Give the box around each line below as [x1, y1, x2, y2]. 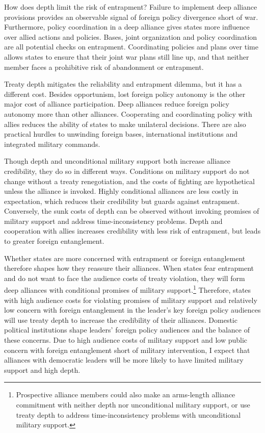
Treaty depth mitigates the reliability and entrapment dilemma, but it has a [4, 79, 242, 89]
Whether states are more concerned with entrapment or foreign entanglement [4, 252, 246, 263]
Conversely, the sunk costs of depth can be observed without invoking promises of [4, 206, 259, 216]
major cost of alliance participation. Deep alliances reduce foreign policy [4, 98, 229, 109]
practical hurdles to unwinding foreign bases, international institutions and [4, 129, 237, 139]
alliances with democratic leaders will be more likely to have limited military [4, 354, 244, 365]
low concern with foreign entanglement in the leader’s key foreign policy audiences [4, 304, 261, 315]
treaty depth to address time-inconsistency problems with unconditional [16, 409, 241, 420]
